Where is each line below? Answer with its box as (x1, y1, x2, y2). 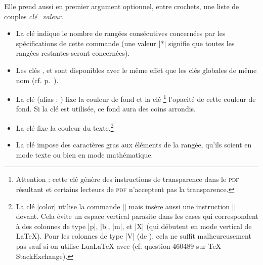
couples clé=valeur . (4, 11, 64, 21)
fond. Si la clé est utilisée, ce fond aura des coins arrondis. (16, 103, 196, 114)
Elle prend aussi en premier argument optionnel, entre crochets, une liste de (4, 1, 239, 11)
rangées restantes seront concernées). (16, 48, 130, 58)
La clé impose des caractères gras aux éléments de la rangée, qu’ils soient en (16, 139, 252, 150)
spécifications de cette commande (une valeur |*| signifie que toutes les (16, 37, 235, 48)
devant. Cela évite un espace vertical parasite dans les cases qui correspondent (16, 211, 258, 221)
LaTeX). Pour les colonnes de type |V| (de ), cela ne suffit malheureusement (16, 231, 251, 241)
